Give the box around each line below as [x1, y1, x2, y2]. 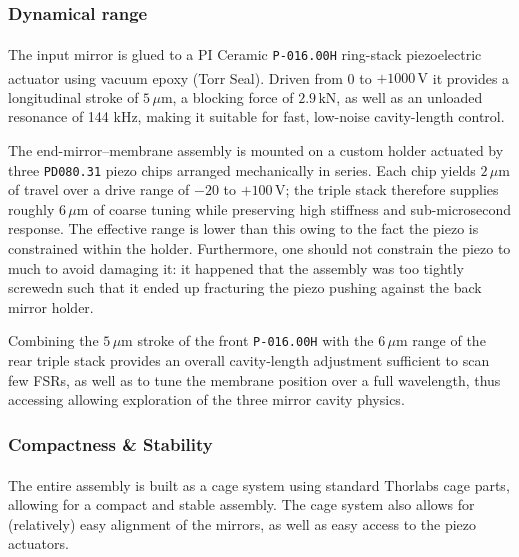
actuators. [8, 533, 69, 554]
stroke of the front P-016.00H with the [137, 330, 374, 351]
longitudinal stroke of [8, 86, 139, 107]
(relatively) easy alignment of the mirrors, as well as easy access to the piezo [8, 513, 477, 534]
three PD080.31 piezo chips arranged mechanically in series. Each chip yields [8, 159, 476, 180]
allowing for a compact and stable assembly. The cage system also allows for [8, 494, 475, 515]
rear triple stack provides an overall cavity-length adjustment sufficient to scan [8, 350, 490, 371]
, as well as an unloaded [336, 86, 483, 107]
